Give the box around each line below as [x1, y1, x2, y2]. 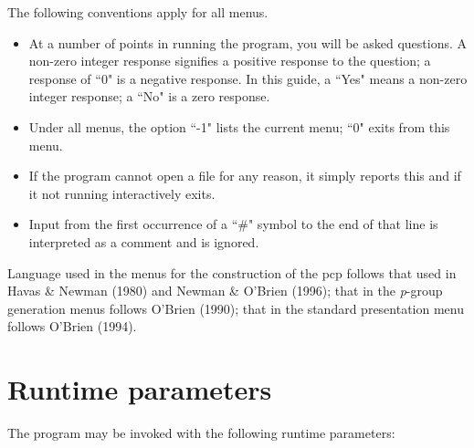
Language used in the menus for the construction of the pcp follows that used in [7, 263, 457, 282]
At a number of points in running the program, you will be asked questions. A [28, 33, 468, 52]
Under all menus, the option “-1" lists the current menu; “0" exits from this [28, 117, 450, 136]
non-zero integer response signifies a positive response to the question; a [28, 51, 431, 70]
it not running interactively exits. [28, 183, 216, 203]
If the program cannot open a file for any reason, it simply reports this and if [28, 166, 461, 185]
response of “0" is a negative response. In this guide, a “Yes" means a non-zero [28, 68, 468, 88]
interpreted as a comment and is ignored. [28, 232, 259, 251]
